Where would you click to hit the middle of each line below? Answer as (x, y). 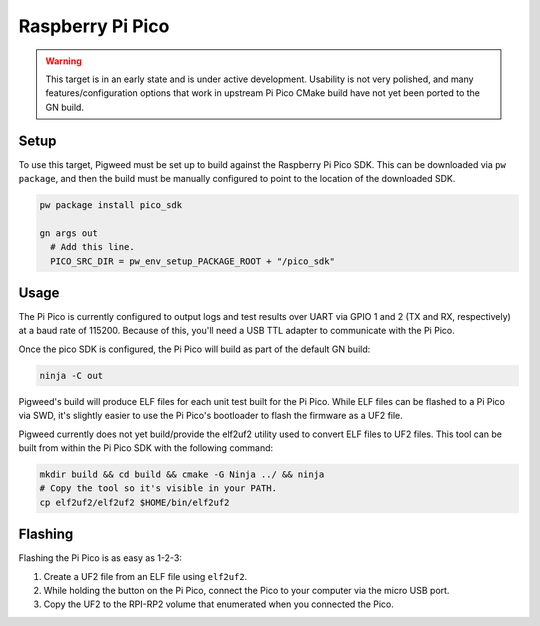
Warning (63, 61)
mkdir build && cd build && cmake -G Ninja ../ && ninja (182, 474)
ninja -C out (71, 375)
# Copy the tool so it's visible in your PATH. (158, 488)
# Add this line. (92, 247)
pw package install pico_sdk (111, 205)
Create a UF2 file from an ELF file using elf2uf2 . (145, 576)
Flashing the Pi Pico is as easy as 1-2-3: (100, 558)
